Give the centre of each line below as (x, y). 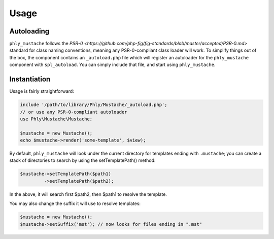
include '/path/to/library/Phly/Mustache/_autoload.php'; (94, 105)
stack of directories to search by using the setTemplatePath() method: (82, 160)
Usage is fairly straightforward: (42, 91)
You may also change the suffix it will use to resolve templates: (75, 203)
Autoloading (29, 31)
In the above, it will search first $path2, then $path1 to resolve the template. (88, 194)
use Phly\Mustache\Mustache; (56, 119)
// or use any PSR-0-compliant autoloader (74, 112)
